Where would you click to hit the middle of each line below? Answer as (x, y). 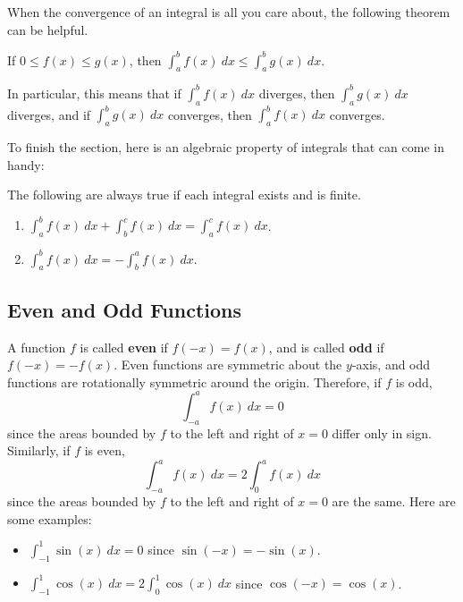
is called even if (124, 347)
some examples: (50, 518)
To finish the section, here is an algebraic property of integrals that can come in (226, 147)
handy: (26, 164)
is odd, (414, 382)
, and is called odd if (326, 347)
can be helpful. (48, 29)
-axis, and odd (391, 365)
